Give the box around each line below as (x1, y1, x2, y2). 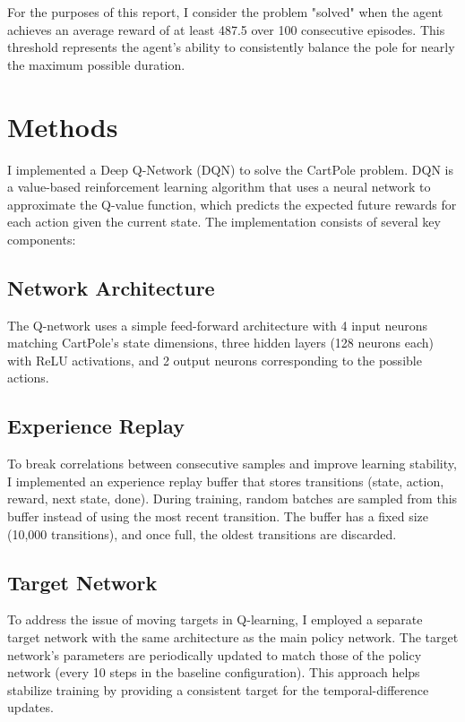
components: (7, 229, 76, 248)
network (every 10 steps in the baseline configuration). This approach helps (7, 663, 420, 682)
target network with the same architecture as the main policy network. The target (7, 628, 459, 647)
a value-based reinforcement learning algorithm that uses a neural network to (7, 177, 431, 196)
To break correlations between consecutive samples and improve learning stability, (7, 454, 457, 473)
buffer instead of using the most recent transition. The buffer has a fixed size (7, 507, 428, 526)
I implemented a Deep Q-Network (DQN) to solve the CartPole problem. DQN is (7, 159, 453, 178)
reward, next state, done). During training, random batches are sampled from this (7, 489, 458, 508)
